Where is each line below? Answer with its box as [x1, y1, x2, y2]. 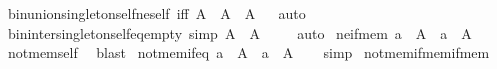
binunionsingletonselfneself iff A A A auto [7, 3, 306, 23]
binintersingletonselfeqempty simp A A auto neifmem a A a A [7, 22, 472, 43]
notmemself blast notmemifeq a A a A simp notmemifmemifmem [7, 42, 490, 63]
